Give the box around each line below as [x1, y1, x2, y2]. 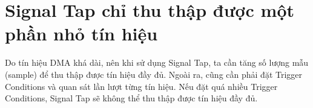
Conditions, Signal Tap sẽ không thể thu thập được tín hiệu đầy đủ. [5, 92, 258, 104]
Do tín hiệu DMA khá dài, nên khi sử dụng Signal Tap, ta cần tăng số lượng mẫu [5, 56, 309, 69]
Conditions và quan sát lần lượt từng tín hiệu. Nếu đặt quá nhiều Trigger [5, 80, 278, 92]
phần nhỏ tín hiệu [5, 21, 158, 46]
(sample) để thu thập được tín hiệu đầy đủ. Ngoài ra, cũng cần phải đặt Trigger [5, 68, 303, 80]
